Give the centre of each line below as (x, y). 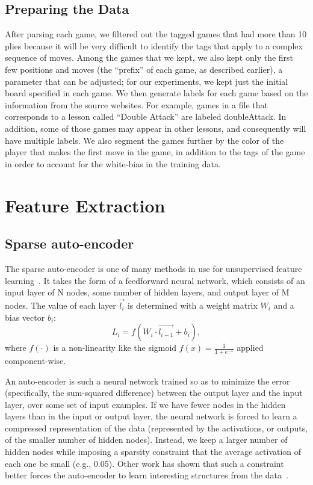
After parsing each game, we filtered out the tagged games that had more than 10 (156, 34)
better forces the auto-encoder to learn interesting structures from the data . (147, 475)
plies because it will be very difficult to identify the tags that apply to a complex (154, 45)
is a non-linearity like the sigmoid (115, 348)
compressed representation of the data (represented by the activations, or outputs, (156, 428)
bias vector (25, 317)
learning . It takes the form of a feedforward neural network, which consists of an (155, 280)
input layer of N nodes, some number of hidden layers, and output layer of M (147, 292)
